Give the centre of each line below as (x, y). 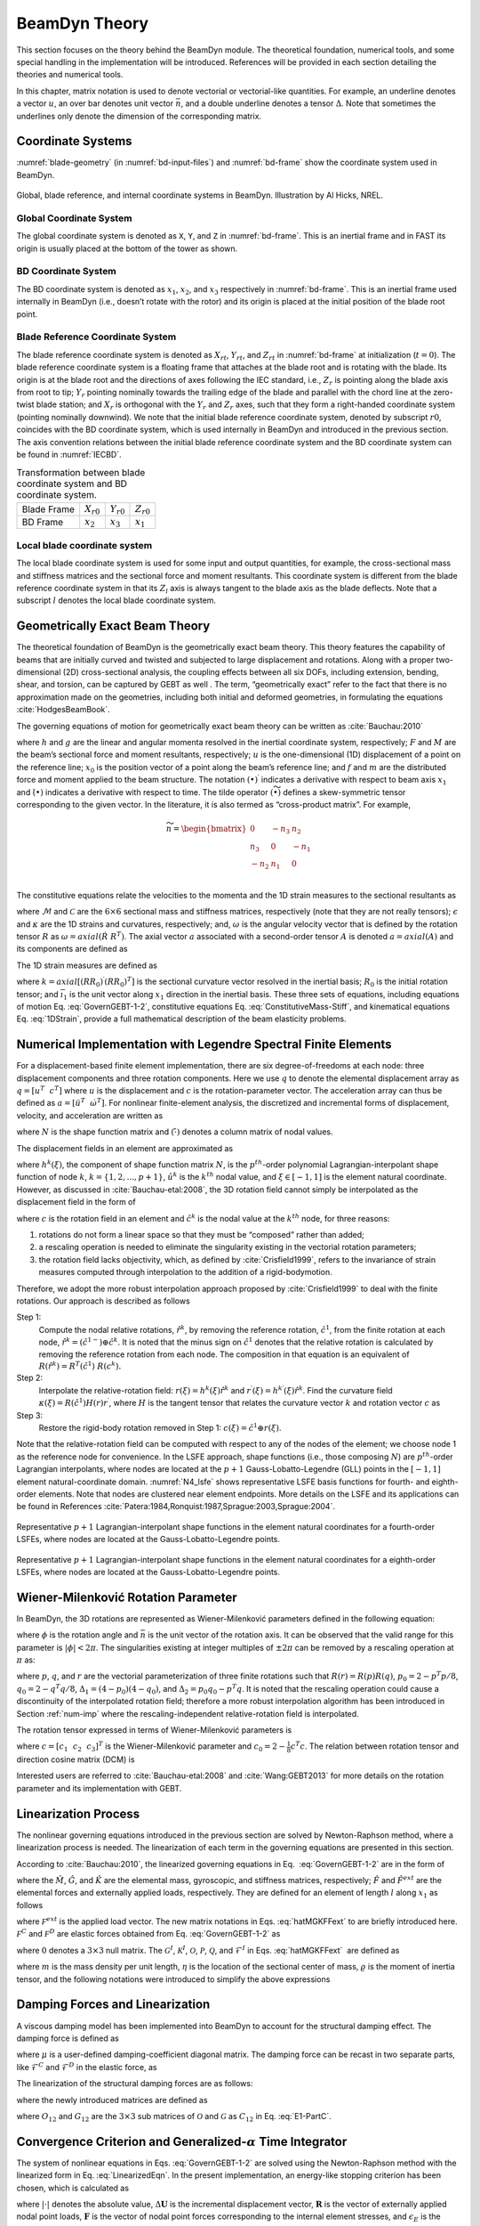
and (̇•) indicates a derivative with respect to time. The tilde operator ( (145, 792)
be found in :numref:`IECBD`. (69, 454)
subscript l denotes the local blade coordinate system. (116, 600)
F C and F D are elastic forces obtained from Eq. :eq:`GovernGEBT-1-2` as (148, 1934)
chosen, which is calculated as (72, 2188)
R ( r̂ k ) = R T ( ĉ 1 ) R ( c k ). (80, 1365)
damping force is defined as (68, 2038)
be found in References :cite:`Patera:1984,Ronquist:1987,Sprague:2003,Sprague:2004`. (176, 1507)
